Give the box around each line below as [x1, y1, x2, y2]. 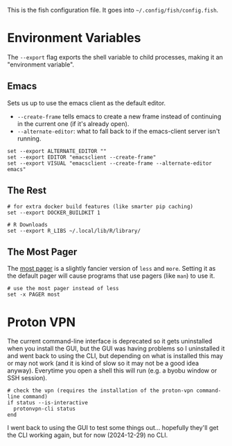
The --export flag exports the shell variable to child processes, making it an [7, 53, 224, 61]
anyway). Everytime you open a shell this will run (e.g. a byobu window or [7, 366, 217, 375]
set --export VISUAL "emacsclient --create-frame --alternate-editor [7, 159, 213, 167]
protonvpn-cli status [13, 405, 76, 413]
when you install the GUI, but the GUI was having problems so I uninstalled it [7, 344, 225, 353]
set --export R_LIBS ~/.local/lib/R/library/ [7, 227, 141, 234]
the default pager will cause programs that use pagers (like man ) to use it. [7, 271, 215, 280]
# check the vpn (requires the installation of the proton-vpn [7, 387, 194, 394]
